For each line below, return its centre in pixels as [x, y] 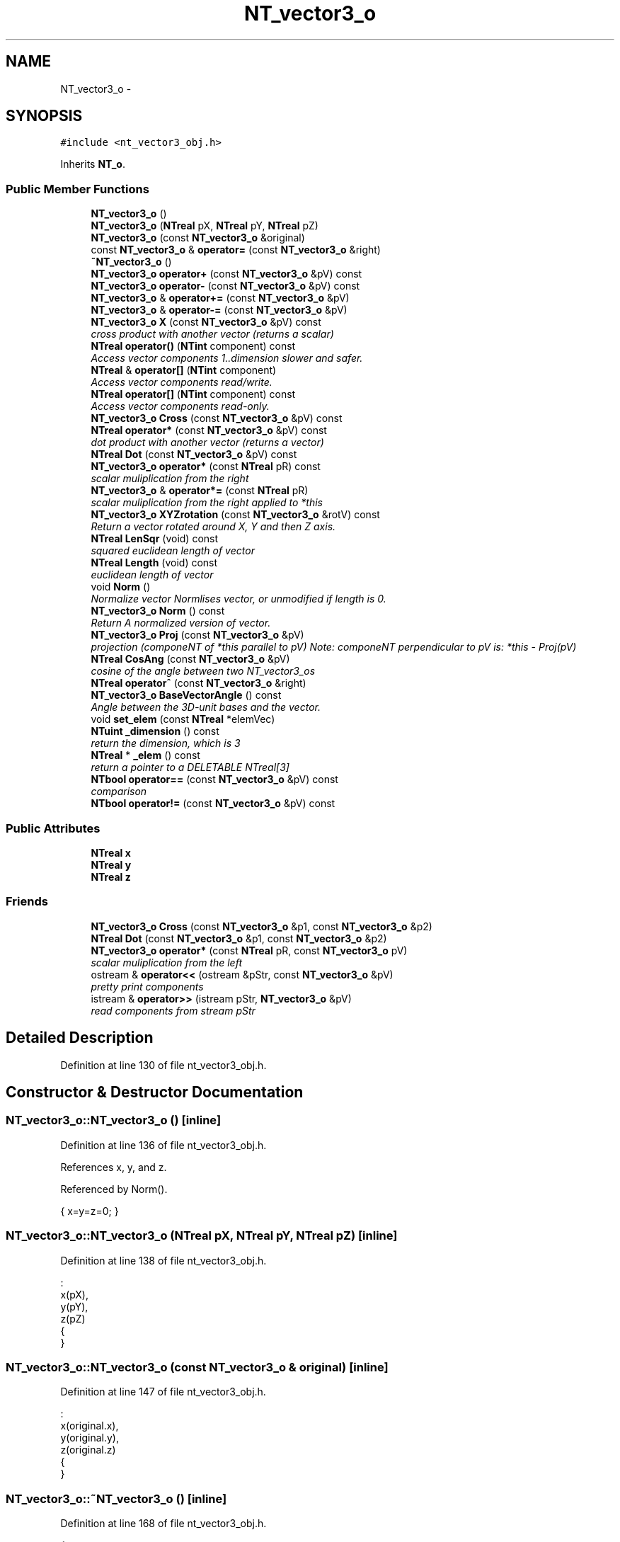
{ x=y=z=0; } [90, 1211]
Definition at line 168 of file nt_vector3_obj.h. [163, 1523]
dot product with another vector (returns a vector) [207, 442]
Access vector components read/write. [182, 382]
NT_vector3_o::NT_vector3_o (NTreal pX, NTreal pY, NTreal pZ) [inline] [202, 1236]
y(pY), [74, 1306]
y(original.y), [90, 1438]
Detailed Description [80, 1038]
